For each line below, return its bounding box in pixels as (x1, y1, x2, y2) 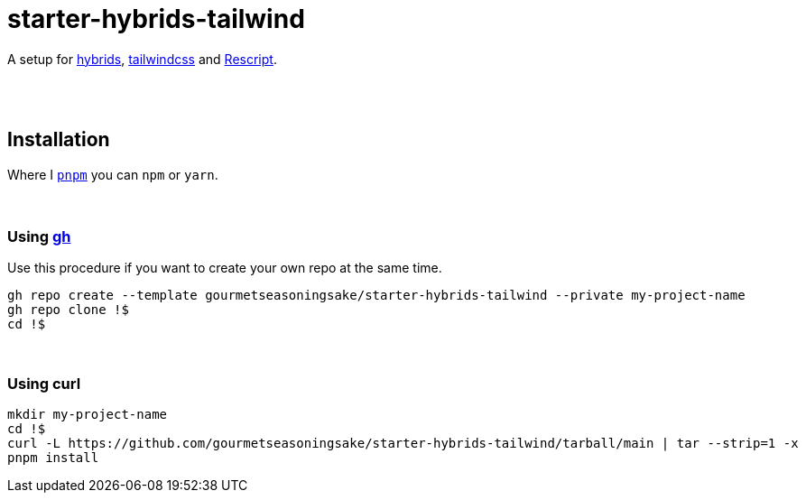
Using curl (7, 374, 81, 393)
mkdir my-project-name (7, 407, 168, 422)
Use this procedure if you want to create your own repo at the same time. (7, 260, 442, 276)
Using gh (7, 227, 71, 245)
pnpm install (7, 450, 99, 466)
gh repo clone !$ (7, 302, 129, 318)
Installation (7, 128, 110, 152)
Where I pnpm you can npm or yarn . (7, 166, 218, 182)
